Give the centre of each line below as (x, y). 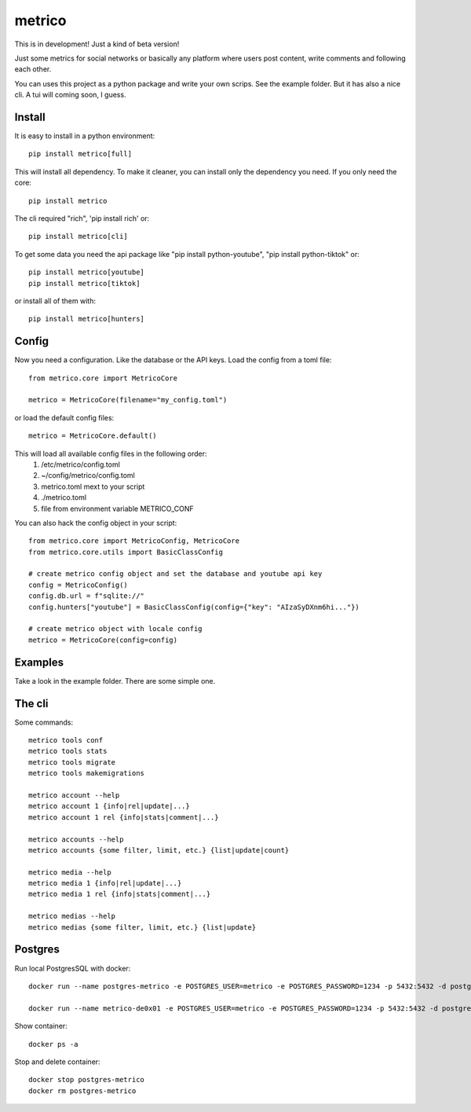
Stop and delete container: (58, 1062)
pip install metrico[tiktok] (84, 283)
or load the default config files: (64, 417)
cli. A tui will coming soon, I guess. (70, 95)
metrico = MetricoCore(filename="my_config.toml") (128, 400)
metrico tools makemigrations (87, 773)
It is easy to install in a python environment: (85, 136)
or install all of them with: (55, 301)
